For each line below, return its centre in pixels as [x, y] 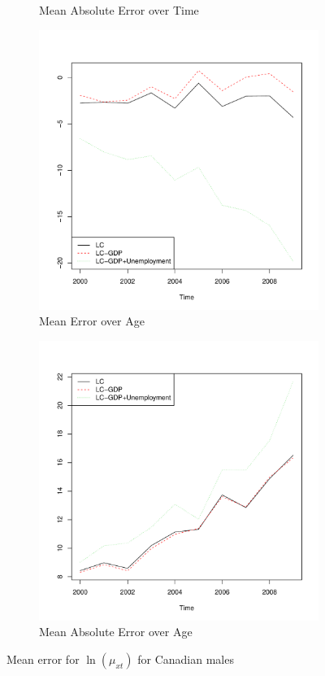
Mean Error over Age [92, 321]
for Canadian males [186, 659]
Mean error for [43, 659]
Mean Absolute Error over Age [116, 632]
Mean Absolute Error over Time [119, 10]
